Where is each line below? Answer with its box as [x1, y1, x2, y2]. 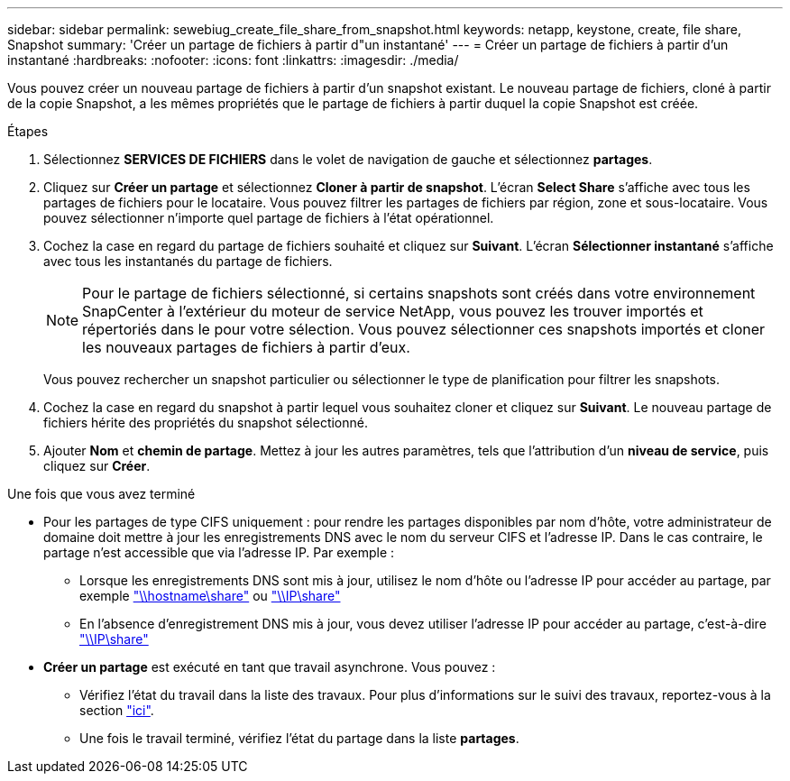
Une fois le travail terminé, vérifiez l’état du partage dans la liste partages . [79, 730, 519, 746]
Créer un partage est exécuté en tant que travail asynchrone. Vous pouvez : [43, 659, 496, 675]
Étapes [7, 124, 49, 139]
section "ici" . [79, 703, 154, 718]
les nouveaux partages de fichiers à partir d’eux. [82, 338, 410, 356]
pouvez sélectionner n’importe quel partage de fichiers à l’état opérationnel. [43, 210, 494, 225]
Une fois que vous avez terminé [7, 486, 196, 501]
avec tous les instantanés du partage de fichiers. [43, 253, 333, 269]
